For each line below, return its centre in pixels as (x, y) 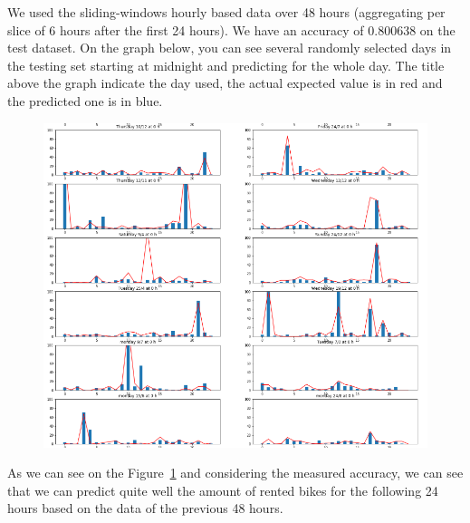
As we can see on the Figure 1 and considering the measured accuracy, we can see (235, 473)
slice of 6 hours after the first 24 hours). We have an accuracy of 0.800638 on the (231, 29)
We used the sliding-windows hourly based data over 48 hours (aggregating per (226, 12)
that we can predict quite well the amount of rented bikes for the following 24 (223, 490)
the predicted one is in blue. (85, 100)
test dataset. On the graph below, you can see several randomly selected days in (230, 48)
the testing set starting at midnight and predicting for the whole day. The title (226, 65)
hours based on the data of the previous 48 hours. (145, 508)
